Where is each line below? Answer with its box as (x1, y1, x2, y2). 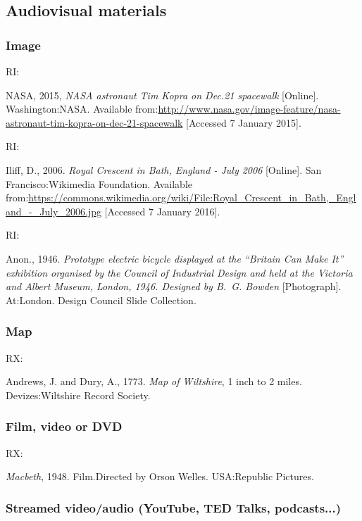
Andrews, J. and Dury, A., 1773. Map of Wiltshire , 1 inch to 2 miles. (6, 374, 302, 389)
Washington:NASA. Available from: (6, 101, 158, 116)
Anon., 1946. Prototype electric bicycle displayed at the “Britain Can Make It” (6, 251, 344, 265)
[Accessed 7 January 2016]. (104, 203, 220, 218)
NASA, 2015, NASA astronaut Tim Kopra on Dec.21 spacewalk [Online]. (6, 87, 319, 102)
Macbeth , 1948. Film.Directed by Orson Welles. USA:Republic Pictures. (6, 469, 314, 484)
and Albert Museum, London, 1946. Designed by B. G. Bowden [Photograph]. (6, 279, 342, 294)
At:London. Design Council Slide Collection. (6, 292, 196, 307)
